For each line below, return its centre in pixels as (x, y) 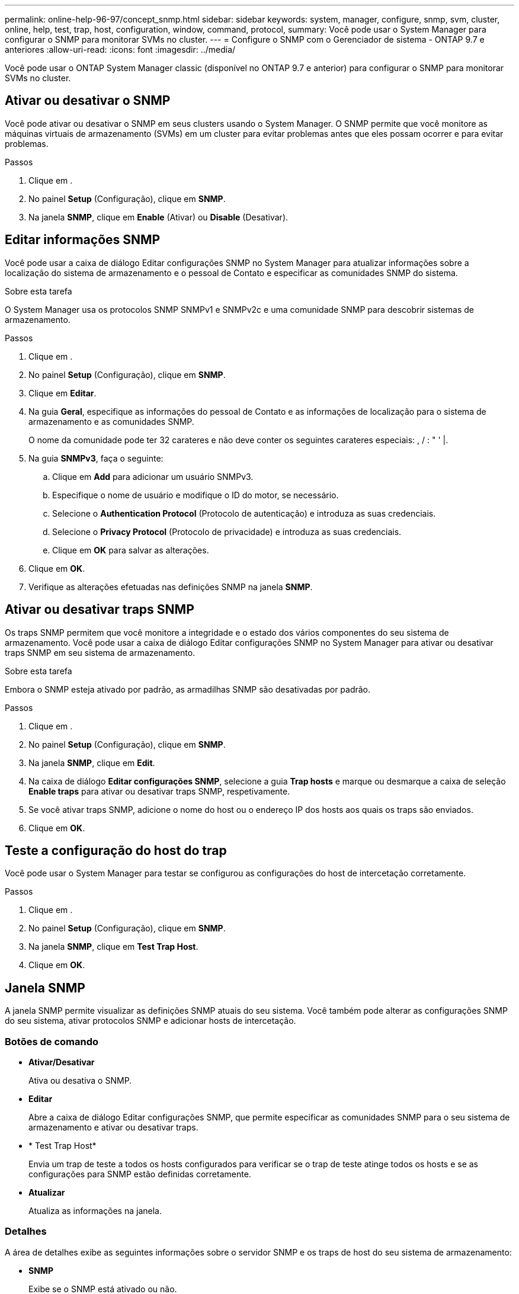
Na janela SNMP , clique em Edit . (92, 763)
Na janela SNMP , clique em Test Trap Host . (113, 947)
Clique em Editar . (63, 393)
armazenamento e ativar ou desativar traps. (113, 1127)
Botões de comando (52, 1041)
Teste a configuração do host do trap (116, 850)
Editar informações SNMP (83, 240)
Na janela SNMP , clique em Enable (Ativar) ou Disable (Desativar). (158, 217)
